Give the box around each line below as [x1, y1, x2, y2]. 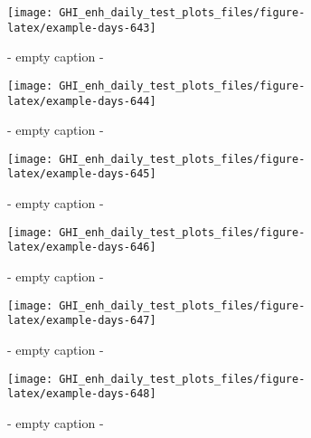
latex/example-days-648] [7, 387, 156, 401]
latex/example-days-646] [7, 241, 156, 254]
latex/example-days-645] [7, 167, 156, 181]
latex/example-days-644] [7, 94, 156, 108]
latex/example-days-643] [7, 21, 156, 34]
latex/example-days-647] [7, 314, 156, 328]
